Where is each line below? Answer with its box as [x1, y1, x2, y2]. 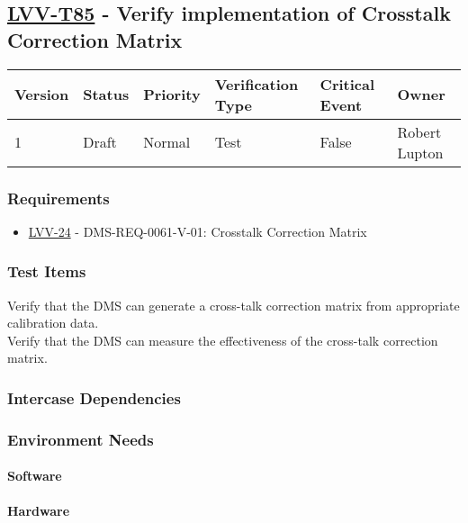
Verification [214, 73, 299, 95]
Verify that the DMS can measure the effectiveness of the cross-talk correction [7, 330, 438, 349]
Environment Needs [7, 428, 154, 450]
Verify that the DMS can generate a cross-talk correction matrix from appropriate [7, 295, 460, 314]
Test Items [7, 260, 86, 283]
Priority [143, 84, 201, 105]
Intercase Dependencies [7, 386, 181, 409]
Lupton [397, 141, 444, 163]
